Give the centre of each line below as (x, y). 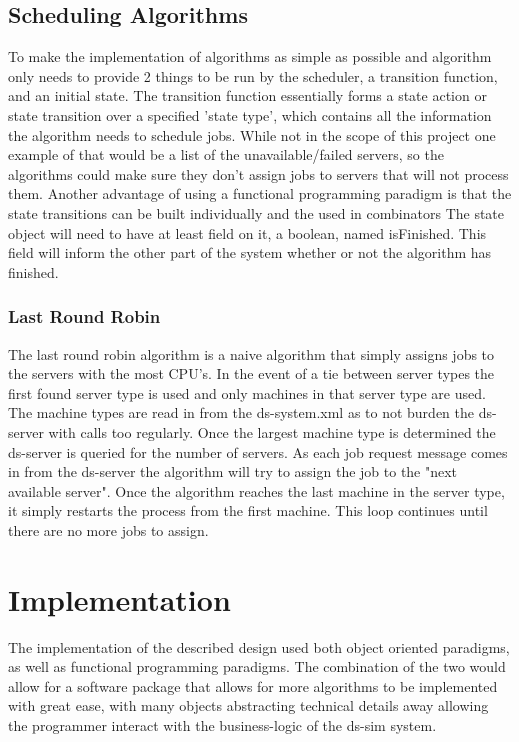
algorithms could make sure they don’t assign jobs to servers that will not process (258, 173)
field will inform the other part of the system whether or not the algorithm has (250, 252)
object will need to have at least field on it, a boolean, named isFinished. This (247, 232)
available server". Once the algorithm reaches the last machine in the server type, (256, 490)
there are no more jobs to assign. (108, 529)
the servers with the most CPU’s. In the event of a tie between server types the (251, 373)
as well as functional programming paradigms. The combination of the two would (257, 666)
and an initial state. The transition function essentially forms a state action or (247, 95)
